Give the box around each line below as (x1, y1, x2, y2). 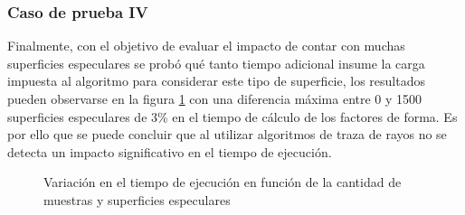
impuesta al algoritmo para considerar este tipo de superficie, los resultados (7, 71, 425, 90)
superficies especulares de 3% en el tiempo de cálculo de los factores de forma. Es (7, 107, 458, 126)
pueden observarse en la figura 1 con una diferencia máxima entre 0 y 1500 (7, 89, 422, 107)
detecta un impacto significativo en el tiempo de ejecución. (7, 142, 332, 161)
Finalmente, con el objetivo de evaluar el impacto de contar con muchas (7, 36, 405, 55)
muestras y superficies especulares (43, 190, 231, 209)
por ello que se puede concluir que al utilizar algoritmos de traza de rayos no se (7, 125, 447, 144)
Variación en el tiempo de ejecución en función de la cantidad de (43, 173, 402, 192)
